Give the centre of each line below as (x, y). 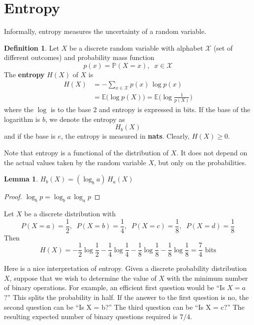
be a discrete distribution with (70, 213)
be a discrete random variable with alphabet (136, 47)
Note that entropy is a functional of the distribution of (86, 152)
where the (19, 109)
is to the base (71, 109)
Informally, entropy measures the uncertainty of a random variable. (105, 31)
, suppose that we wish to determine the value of (83, 278)
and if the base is (30, 136)
